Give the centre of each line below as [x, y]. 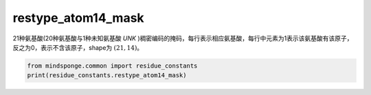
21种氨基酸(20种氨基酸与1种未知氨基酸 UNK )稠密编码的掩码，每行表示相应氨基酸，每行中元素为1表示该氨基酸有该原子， [183, 38]
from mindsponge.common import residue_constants [112, 66]
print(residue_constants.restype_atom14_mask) [107, 76]
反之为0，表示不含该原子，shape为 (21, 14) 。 [78, 47]
